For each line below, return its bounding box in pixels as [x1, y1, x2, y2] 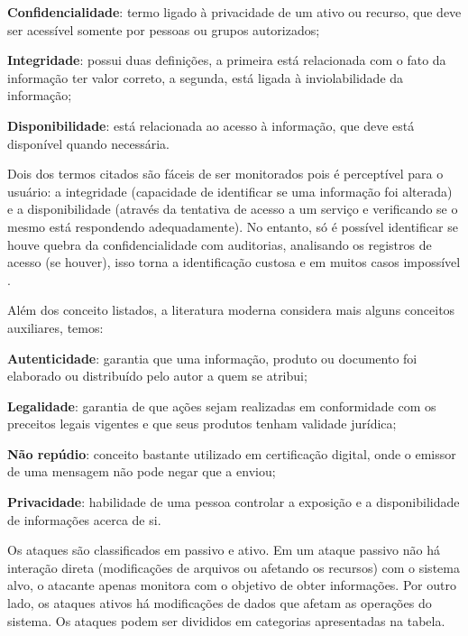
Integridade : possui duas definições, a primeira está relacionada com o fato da [7, 51, 446, 69]
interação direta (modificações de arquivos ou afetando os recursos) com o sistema [7, 558, 460, 576]
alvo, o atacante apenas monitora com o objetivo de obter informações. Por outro [7, 576, 456, 595]
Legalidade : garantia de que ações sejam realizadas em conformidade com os [7, 396, 436, 415]
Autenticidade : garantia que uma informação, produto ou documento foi [7, 348, 418, 367]
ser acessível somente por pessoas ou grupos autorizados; [7, 20, 320, 39]
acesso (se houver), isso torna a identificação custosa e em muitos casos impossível [7, 253, 461, 272]
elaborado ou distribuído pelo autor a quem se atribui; [7, 366, 307, 385]
